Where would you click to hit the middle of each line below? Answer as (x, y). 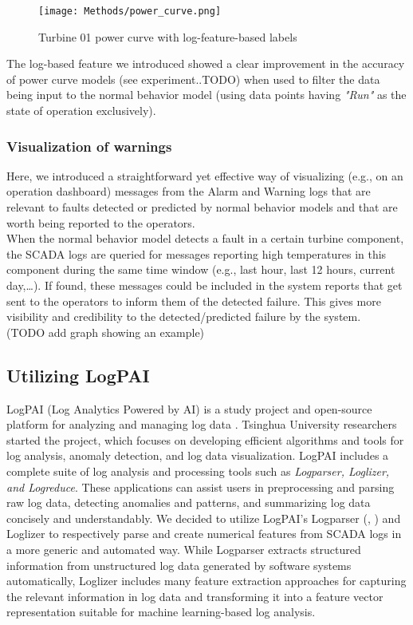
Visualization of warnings (89, 146)
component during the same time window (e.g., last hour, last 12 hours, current (201, 269)
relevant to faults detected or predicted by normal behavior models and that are (202, 207)
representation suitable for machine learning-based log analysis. (161, 612)
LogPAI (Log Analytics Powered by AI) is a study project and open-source (189, 408)
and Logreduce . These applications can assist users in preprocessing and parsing (201, 487)
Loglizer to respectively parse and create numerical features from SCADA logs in (204, 534)
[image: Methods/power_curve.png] (130, 11)
